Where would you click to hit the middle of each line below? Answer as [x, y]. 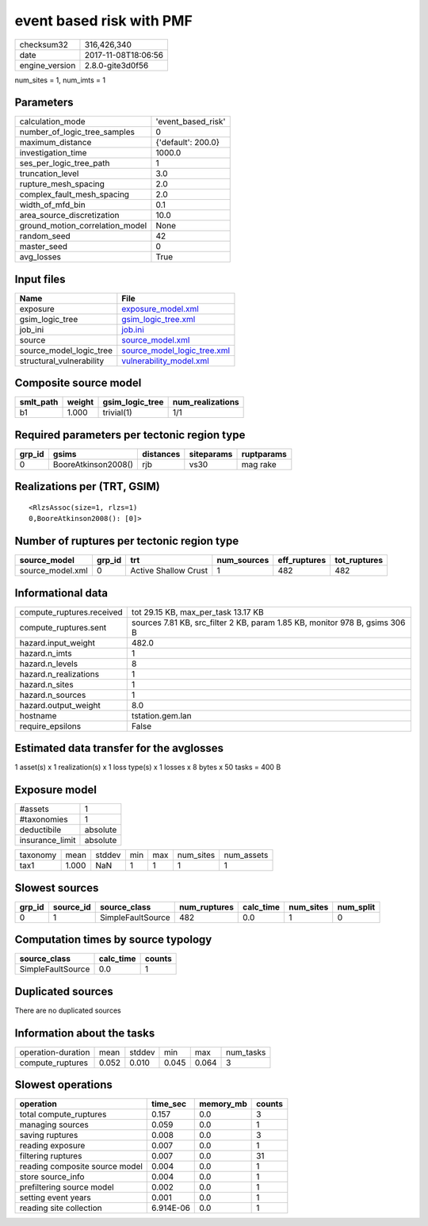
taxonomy [38, 855]
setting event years [55, 1197]
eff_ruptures [302, 561]
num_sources [243, 561]
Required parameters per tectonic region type [130, 435]
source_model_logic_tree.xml [176, 351]
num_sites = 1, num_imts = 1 [60, 80]
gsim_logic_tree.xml [159, 319]
